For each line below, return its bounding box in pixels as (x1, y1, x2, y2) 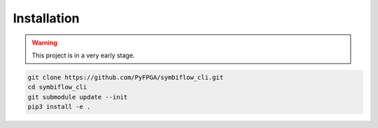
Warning (31, 38, 57, 47)
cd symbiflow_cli (27, 83, 87, 91)
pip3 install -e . (27, 103, 91, 111)
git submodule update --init (27, 93, 128, 101)
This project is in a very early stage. (31, 51, 135, 59)
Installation (13, 10, 80, 26)
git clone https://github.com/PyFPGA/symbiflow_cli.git (27, 73, 224, 81)
